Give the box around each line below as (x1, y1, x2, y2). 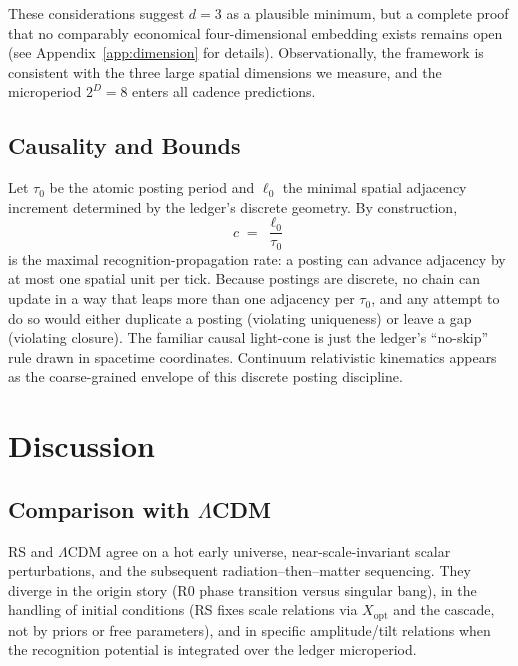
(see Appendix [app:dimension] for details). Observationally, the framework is (8, 42, 484, 63)
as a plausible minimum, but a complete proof (226, 3, 509, 23)
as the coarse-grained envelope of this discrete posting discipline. (8, 366, 403, 387)
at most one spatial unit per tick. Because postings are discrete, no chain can (8, 268, 481, 289)
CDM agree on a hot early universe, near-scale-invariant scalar (67, 540, 451, 561)
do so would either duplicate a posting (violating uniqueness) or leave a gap (8, 307, 472, 328)
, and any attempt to (371, 288, 500, 309)
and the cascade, (393, 599, 495, 620)
